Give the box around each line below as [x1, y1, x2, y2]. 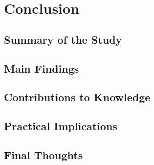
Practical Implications [4, 118, 117, 134]
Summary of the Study [4, 31, 122, 47]
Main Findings [4, 60, 79, 76]
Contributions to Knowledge [4, 89, 151, 105]
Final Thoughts [4, 147, 83, 162]
